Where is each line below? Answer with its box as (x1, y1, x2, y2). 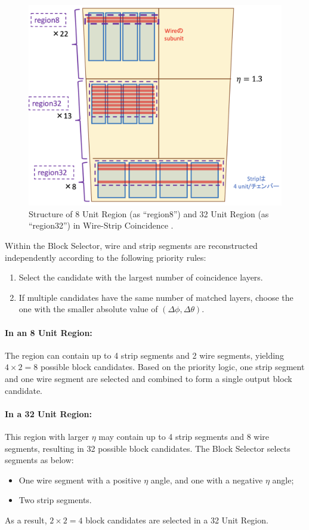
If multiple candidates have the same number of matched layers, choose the (18, 291, 293, 303)
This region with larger (5, 430, 89, 442)
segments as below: (5, 454, 74, 466)
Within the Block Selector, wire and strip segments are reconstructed (5, 239, 258, 251)
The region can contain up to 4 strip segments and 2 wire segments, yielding (5, 349, 284, 361)
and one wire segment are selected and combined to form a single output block (5, 372, 292, 384)
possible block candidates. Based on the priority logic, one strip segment (40, 360, 305, 373)
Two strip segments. (18, 494, 92, 506)
